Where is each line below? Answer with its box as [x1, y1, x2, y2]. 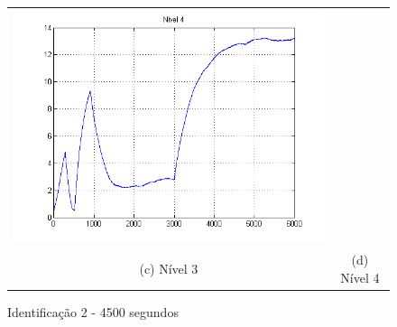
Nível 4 [340, 268, 380, 287]
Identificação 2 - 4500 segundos [7, 303, 179, 322]
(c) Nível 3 [139, 259, 198, 278]
